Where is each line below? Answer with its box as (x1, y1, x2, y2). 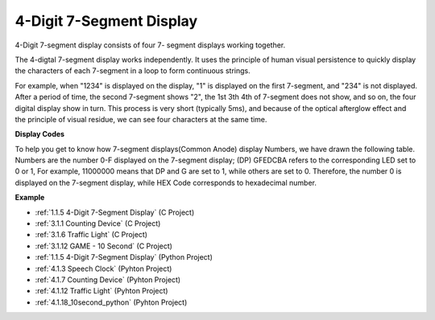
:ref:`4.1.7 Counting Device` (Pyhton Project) (35, 274, 181, 285)
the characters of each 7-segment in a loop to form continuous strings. (14, 66, 251, 76)
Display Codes (14, 129, 64, 139)
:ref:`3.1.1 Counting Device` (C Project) (35, 219, 161, 228)
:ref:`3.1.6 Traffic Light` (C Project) (35, 230, 148, 240)
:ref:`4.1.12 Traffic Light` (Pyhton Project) (35, 286, 168, 296)
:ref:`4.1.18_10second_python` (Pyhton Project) (35, 297, 188, 307)
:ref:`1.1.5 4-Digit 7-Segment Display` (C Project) (35, 207, 195, 217)
